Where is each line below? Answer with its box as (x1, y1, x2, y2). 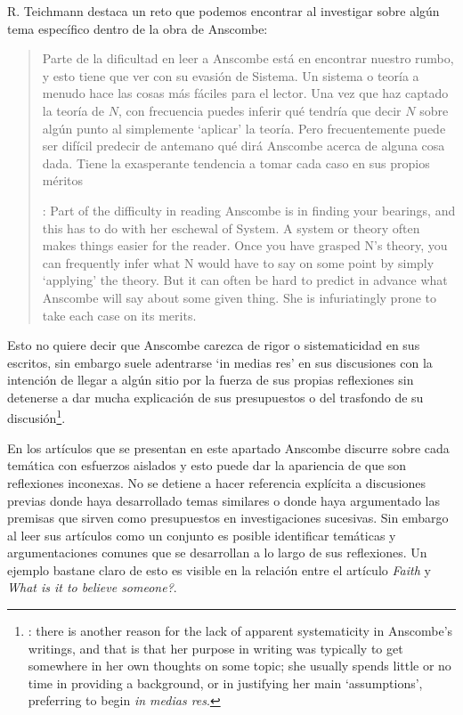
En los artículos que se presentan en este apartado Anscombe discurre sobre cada (7, 438, 450, 457)
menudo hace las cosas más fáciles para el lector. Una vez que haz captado (42, 84, 449, 102)
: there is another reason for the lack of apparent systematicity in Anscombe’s (28, 622, 453, 640)
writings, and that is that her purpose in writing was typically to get (28, 638, 403, 657)
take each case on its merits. (42, 305, 197, 324)
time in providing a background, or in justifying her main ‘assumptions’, (28, 673, 423, 692)
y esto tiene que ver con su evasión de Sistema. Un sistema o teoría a (42, 66, 419, 85)
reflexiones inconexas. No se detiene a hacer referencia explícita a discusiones (7, 473, 426, 492)
